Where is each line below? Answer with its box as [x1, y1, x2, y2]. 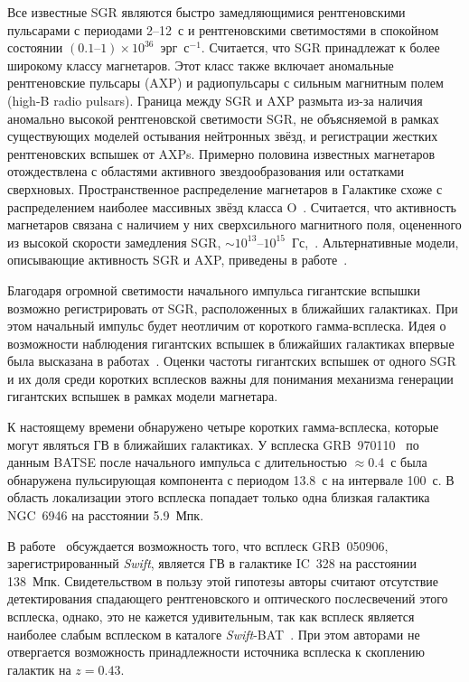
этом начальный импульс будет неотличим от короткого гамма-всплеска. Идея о [7, 316, 446, 335]
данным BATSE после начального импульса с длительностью [7, 453, 348, 472]
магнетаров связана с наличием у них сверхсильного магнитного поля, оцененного [7, 215, 462, 234]
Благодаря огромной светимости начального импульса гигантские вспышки [7, 280, 421, 299]
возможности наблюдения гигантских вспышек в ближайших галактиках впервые [7, 333, 455, 352]
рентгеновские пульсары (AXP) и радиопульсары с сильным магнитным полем [7, 73, 444, 92]
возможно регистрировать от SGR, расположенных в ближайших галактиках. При [7, 298, 458, 317]
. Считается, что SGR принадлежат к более [201, 38, 440, 57]
